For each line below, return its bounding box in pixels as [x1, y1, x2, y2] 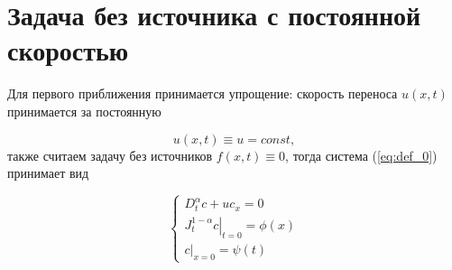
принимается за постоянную [7, 101, 161, 120]
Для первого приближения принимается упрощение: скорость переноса [7, 84, 398, 103]
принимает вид [7, 163, 89, 182]
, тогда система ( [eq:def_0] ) [285, 145, 438, 164]
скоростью [7, 32, 129, 69]
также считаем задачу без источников [7, 145, 213, 164]
